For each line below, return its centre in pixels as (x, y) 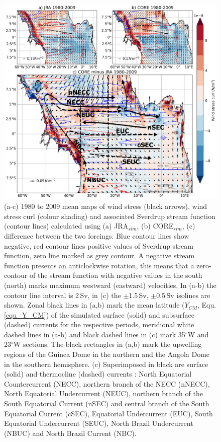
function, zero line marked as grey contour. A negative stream (99, 255)
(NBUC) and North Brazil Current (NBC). (70, 433)
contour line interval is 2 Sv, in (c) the (63, 295)
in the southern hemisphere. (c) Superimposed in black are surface (106, 364)
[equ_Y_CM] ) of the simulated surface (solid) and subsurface (99, 314)
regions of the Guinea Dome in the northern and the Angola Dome (107, 354)
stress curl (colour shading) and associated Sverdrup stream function (110, 216)
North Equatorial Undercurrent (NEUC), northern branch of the (103, 393)
